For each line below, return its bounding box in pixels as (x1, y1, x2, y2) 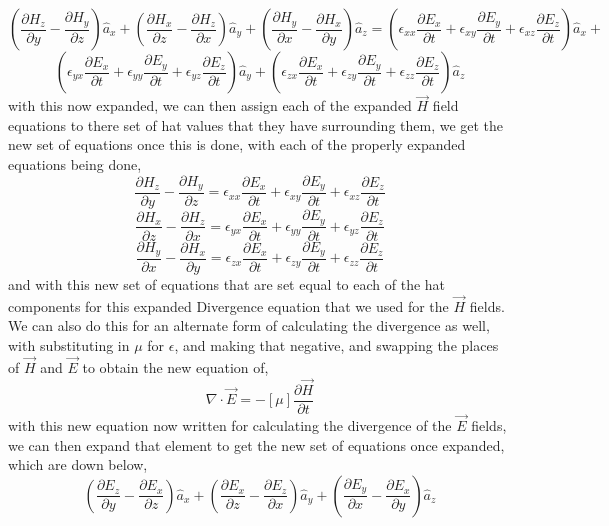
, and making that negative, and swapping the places (174, 335, 499, 356)
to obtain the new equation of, (82, 356, 269, 377)
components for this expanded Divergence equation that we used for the (8, 295, 449, 316)
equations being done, (8, 154, 142, 174)
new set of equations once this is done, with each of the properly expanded (8, 134, 466, 155)
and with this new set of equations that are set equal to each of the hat (8, 274, 446, 295)
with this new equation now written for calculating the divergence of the (8, 414, 452, 435)
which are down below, (8, 454, 148, 475)
